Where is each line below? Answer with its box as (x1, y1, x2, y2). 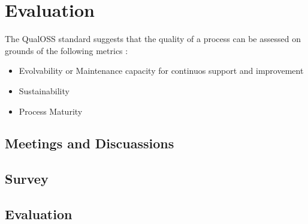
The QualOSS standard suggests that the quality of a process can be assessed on (5, 32, 301, 45)
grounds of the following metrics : (5, 44, 128, 56)
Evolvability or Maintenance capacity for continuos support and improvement (19, 64, 304, 77)
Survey (5, 169, 49, 188)
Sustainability (19, 84, 70, 97)
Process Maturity (19, 104, 83, 117)
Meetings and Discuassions (5, 134, 174, 153)
